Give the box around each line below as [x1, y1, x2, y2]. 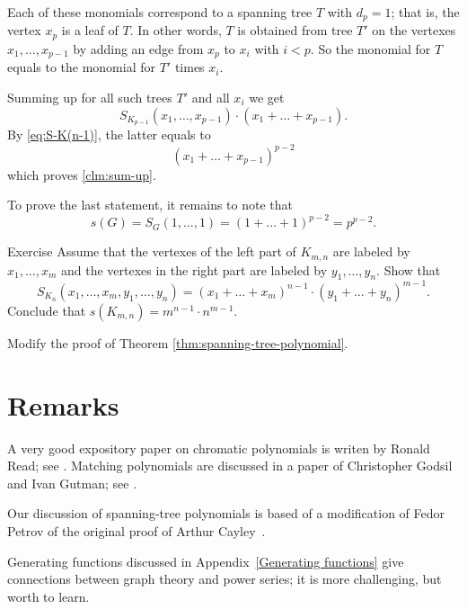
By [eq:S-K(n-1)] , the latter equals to [7, 125, 211, 144]
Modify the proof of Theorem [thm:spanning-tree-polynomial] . [7, 333, 348, 352]
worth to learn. [7, 587, 90, 605]
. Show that [376, 260, 441, 279]
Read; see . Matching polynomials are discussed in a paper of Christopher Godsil [7, 456, 453, 475]
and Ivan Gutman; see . [7, 473, 137, 492]
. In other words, [129, 21, 222, 40]
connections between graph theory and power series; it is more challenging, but [7, 569, 442, 588]
